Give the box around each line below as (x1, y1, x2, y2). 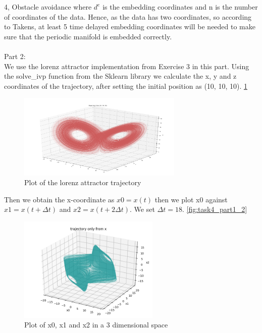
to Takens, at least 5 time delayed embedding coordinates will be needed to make (4, 21, 255, 32)
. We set (130, 204, 155, 214)
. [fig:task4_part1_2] (182, 204, 247, 214)
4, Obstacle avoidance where (4, 2, 92, 12)
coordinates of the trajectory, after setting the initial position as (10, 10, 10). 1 (4, 80, 247, 91)
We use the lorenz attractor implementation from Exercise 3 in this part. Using (4, 61, 249, 71)
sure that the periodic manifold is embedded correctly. (4, 31, 172, 41)
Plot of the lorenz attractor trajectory (24, 177, 141, 188)
